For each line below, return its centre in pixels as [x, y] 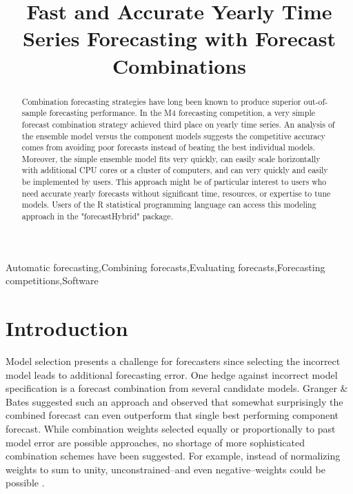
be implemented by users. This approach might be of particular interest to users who [174, 182]
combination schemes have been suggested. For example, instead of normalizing [173, 456]
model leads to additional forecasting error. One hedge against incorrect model [172, 374]
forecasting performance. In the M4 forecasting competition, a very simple [182, 113]
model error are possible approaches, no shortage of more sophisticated [155, 442]
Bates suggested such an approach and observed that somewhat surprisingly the [174, 401]
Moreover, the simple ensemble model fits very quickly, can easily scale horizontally [171, 158]
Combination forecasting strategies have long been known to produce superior [161, 101]
